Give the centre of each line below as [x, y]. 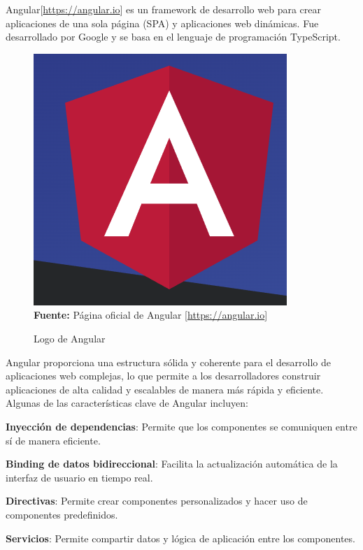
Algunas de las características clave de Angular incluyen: [127, 403]
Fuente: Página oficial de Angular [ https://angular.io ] [151, 315]
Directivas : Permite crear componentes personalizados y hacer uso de [157, 501]
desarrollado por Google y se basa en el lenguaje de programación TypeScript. [173, 37]
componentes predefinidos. [62, 514]
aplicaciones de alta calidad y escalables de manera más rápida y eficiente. [165, 389]
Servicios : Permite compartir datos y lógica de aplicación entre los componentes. [180, 538]
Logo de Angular [70, 338]
